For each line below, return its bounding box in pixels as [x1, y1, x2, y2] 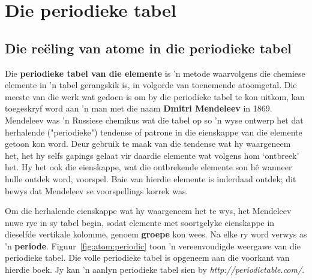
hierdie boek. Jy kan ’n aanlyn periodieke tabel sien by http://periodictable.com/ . [5, 263, 305, 276]
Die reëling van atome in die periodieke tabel [5, 38, 292, 57]
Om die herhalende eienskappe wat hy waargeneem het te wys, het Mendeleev [5, 204, 292, 217]
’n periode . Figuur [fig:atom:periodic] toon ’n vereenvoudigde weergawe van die [5, 239, 301, 252]
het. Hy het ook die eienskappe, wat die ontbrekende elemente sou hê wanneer [5, 161, 292, 173]
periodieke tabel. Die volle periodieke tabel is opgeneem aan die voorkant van [5, 251, 290, 264]
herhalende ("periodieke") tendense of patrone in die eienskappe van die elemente [5, 125, 302, 138]
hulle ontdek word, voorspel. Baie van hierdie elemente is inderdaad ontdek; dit [5, 172, 296, 185]
